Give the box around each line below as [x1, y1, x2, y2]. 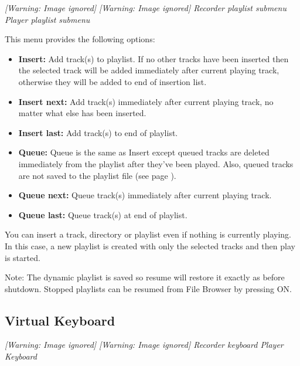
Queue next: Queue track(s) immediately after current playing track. [18, 189, 272, 201]
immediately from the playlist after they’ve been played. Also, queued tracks [18, 157, 294, 170]
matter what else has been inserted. [18, 107, 146, 119]
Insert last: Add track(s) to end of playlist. [18, 126, 178, 138]
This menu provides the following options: [5, 33, 155, 45]
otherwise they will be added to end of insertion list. [18, 75, 207, 87]
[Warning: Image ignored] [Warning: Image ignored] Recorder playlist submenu [5, 2, 287, 13]
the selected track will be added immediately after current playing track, [18, 64, 279, 76]
